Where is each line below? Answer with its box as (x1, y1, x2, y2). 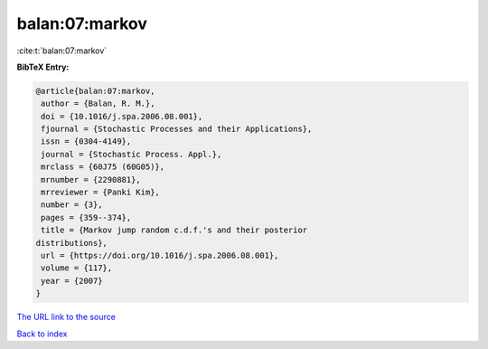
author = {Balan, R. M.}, (41, 99, 155, 108)
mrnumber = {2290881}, (41, 174, 142, 184)
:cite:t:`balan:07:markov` (16, 45, 108, 56)
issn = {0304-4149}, (41, 137, 132, 146)
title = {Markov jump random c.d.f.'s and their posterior (41, 225, 308, 235)
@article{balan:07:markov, (35, 86, 155, 96)
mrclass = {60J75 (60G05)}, (41, 162, 165, 172)
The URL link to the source (16, 312, 117, 323)
